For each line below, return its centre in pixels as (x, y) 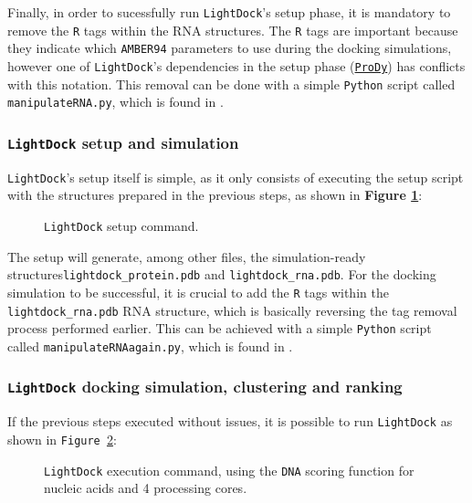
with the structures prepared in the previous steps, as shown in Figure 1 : (215, 195)
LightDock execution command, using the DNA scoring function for (229, 470)
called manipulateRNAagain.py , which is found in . (150, 346)
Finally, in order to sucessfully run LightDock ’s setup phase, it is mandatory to (229, 12)
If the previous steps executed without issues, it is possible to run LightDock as (230, 421)
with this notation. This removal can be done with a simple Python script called (231, 84)
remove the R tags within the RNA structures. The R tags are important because (233, 30)
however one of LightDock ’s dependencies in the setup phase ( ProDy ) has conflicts (236, 65)
